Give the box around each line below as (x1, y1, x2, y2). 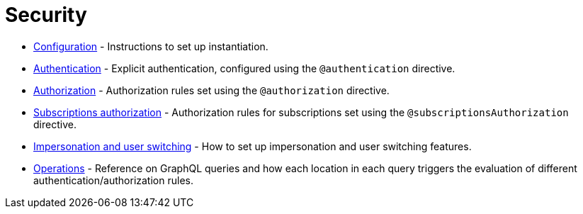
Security (5, 3, 87, 27)
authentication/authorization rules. (33, 174, 193, 186)
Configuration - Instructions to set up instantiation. (33, 40, 268, 52)
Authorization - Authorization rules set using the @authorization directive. (33, 84, 390, 96)
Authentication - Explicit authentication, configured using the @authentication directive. (33, 62, 455, 74)
